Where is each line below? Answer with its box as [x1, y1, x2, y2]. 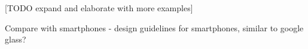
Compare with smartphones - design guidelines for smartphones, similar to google [5, 21, 304, 34]
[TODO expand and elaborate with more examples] [5, 2, 193, 14]
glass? [5, 33, 26, 45]
